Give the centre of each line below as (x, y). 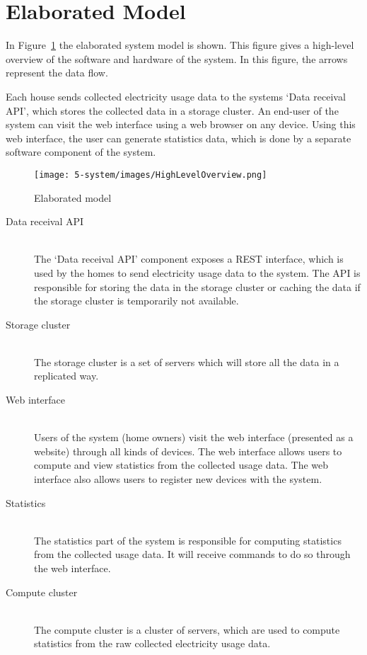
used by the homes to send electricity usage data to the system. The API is (197, 272)
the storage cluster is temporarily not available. (136, 301)
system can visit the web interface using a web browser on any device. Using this (181, 124)
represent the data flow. (57, 73)
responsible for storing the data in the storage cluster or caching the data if (197, 286)
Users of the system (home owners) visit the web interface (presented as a (194, 437)
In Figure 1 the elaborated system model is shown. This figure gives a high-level (180, 45)
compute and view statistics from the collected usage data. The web (181, 465)
